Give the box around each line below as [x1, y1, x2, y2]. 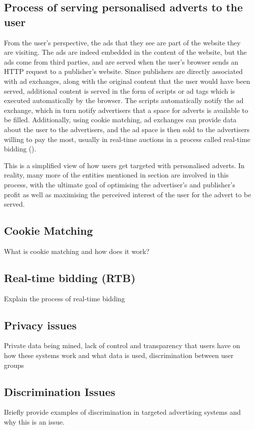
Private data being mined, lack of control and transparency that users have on [4, 340, 240, 351]
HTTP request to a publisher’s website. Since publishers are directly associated [4, 66, 243, 76]
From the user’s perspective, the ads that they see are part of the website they [4, 37, 241, 47]
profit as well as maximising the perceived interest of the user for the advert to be [4, 189, 251, 199]
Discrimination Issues [4, 384, 115, 399]
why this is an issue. [4, 417, 65, 427]
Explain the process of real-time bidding [4, 293, 125, 303]
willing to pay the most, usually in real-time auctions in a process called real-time [4, 134, 251, 144]
